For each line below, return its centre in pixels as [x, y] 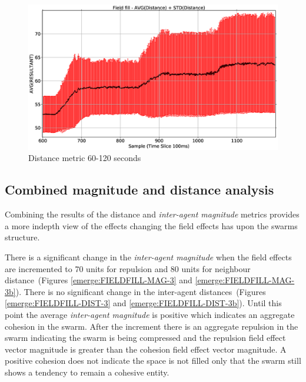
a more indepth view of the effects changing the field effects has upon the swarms [151, 225]
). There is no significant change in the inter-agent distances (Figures [141, 291]
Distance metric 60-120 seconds [85, 158]
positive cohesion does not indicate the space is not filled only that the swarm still [153, 361]
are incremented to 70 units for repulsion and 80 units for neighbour [128, 268]
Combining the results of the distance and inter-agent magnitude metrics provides [152, 214]
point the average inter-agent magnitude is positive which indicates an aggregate [150, 314]
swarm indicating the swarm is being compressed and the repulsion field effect [145, 338]
